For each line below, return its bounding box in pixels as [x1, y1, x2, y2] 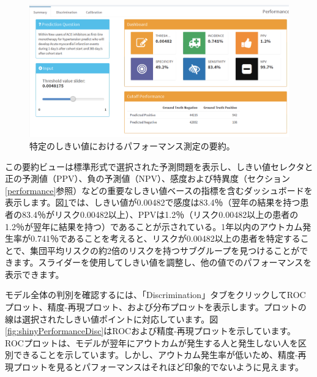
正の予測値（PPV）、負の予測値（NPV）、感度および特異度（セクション [5, 172, 291, 185]
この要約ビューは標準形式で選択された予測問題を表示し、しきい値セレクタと [5, 160, 313, 173]
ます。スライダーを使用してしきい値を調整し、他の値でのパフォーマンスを [13, 256, 312, 269]
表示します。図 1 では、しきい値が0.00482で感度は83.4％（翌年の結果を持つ [5, 196, 300, 209]
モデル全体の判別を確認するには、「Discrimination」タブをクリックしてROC [5, 288, 306, 301]
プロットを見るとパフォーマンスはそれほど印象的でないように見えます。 [13, 360, 304, 373]
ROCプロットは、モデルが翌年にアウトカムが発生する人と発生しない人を [5, 336, 298, 349]
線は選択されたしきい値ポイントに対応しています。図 [5, 312, 218, 325]
